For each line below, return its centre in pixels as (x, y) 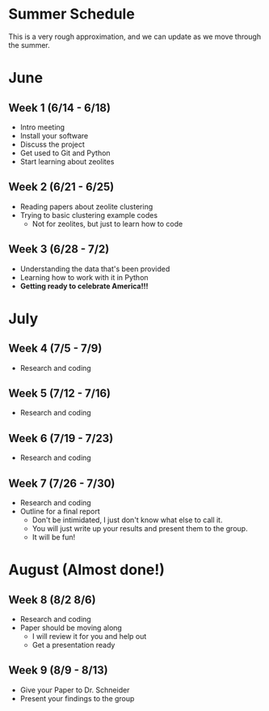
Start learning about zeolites (67, 161)
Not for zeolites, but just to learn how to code (107, 224)
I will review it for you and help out (89, 636)
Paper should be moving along (71, 628)
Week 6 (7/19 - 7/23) (61, 438)
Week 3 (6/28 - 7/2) (59, 249)
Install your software (54, 135)
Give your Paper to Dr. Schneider (75, 690)
